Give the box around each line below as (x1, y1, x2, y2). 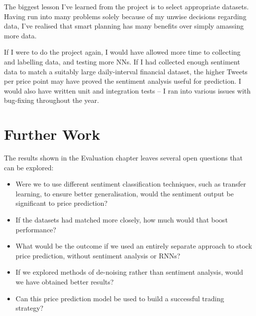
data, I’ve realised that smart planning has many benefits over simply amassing (4, 21, 244, 31)
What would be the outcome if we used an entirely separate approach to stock (15, 241, 252, 251)
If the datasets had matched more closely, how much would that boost (15, 215, 228, 225)
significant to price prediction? (15, 198, 108, 208)
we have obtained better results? (15, 277, 114, 286)
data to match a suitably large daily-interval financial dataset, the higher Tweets (4, 66, 248, 76)
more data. (4, 30, 37, 40)
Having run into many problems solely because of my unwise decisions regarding (4, 11, 247, 21)
